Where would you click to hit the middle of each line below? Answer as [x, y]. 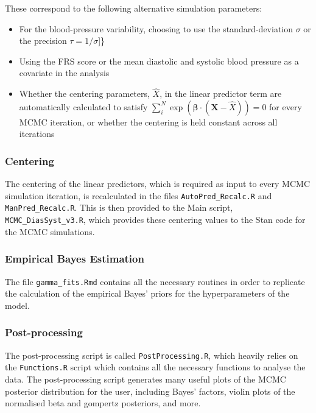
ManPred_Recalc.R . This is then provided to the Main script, [119, 207]
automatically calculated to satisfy [83, 106]
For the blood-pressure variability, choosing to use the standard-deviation [156, 28]
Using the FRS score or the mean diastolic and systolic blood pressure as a [159, 61]
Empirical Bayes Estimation [75, 259]
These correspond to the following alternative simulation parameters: [134, 8]
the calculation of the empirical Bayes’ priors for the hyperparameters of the [147, 293]
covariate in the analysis [64, 73]
